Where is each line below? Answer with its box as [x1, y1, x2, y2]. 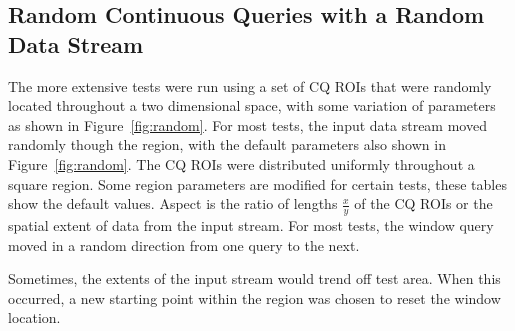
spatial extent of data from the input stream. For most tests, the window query [8, 214, 494, 235]
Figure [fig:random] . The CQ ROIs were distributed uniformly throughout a [8, 153, 475, 174]
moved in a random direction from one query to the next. [8, 234, 360, 255]
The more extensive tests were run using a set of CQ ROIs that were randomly [8, 75, 492, 96]
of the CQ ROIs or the [354, 193, 493, 214]
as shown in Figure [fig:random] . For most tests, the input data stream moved [8, 114, 487, 135]
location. [8, 307, 61, 328]
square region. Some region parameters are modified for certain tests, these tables [8, 173, 507, 194]
